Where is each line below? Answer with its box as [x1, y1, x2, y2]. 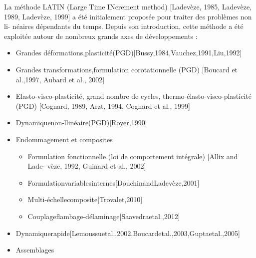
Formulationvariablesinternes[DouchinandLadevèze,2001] [27, 177, 200, 188]
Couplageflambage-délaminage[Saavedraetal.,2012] [27, 211, 180, 221]
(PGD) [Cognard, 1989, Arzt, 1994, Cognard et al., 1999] [15, 100, 190, 111]
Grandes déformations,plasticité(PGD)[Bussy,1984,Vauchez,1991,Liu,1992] [15, 47, 242, 58]
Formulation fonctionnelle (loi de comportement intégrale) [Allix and [27, 151, 238, 161]
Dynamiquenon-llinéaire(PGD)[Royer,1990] [15, 117, 147, 128]
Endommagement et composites [15, 134, 113, 144]
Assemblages [15, 245, 54, 255]
